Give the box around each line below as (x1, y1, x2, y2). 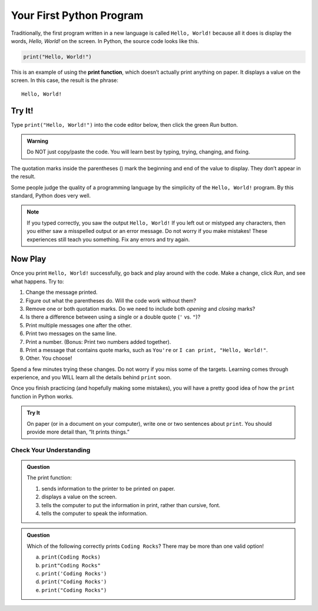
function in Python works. (11, 393, 74, 400)
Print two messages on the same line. (25, 330, 117, 337)
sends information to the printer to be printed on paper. (41, 485, 175, 492)
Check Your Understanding (11, 446, 91, 454)
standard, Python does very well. (11, 192, 91, 199)
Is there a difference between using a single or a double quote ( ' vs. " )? (25, 313, 201, 321)
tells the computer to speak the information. (41, 510, 148, 517)
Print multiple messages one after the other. (25, 321, 132, 329)
